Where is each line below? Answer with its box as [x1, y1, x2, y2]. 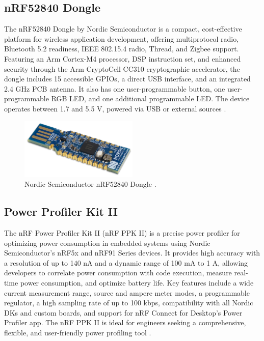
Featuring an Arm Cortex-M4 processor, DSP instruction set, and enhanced [4, 53, 241, 64]
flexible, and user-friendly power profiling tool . [4, 327, 151, 337]
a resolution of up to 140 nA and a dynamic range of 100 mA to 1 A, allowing [4, 257, 248, 268]
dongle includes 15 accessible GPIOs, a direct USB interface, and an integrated [4, 73, 251, 84]
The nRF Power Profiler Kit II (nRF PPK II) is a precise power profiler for [4, 227, 240, 238]
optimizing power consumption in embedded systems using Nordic [4, 237, 210, 248]
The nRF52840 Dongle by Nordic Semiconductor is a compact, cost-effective [4, 23, 242, 34]
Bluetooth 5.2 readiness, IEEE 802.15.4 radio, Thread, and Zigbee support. [4, 43, 239, 54]
